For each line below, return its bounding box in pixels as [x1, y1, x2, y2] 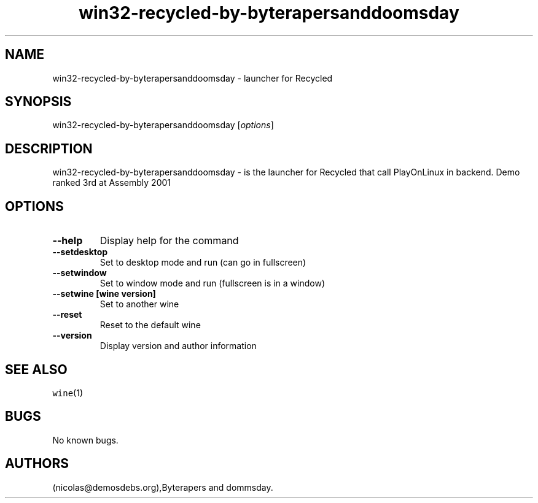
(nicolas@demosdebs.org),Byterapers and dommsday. [52, 482, 273, 493]
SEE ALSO [5, 361, 68, 377]
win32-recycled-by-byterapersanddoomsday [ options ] [52, 120, 274, 131]
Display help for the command [99, 234, 239, 247]
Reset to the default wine [99, 320, 201, 331]
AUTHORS [5, 456, 69, 472]
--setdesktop [52, 247, 108, 258]
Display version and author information [99, 340, 257, 351]
